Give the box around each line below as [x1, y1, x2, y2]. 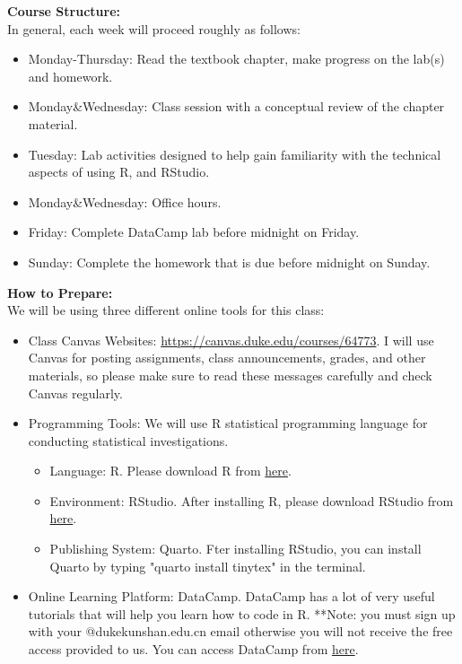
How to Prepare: [7, 283, 113, 301]
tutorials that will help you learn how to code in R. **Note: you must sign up [28, 604, 456, 623]
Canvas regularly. [28, 383, 123, 402]
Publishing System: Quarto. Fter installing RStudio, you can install [49, 539, 422, 558]
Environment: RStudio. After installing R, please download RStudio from [49, 491, 454, 510]
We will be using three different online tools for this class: [7, 301, 325, 319]
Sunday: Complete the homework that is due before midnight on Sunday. [28, 252, 431, 271]
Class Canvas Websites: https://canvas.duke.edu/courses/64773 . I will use [28, 330, 434, 349]
